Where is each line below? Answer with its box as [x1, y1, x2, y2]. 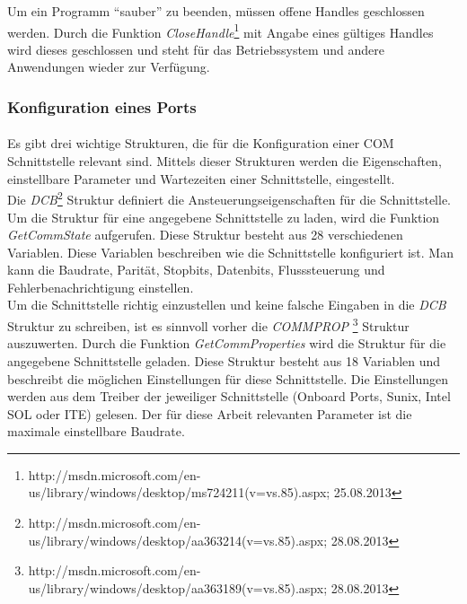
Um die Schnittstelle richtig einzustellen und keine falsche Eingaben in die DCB [7, 295, 446, 314]
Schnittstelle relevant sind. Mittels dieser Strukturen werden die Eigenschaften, [7, 152, 442, 171]
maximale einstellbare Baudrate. [7, 422, 185, 441]
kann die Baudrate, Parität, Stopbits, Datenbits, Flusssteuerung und [7, 260, 385, 279]
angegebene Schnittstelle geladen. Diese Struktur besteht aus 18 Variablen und [7, 351, 441, 370]
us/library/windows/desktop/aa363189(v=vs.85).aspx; [28, 578, 328, 597]
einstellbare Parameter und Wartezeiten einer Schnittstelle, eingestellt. [7, 169, 395, 188]
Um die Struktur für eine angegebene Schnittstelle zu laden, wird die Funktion [7, 207, 440, 226]
